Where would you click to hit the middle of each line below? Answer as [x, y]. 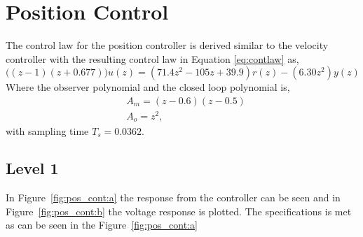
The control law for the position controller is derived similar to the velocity [167, 45]
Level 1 [32, 168]
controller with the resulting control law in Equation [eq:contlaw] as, [152, 58]
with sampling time [47, 130]
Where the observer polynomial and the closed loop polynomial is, [148, 87]
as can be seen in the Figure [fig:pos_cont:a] [102, 225]
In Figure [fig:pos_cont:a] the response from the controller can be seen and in [173, 197]
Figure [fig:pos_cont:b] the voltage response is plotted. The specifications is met [179, 211]
